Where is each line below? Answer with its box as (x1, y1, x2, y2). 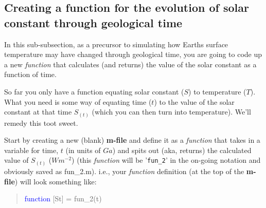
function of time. (4, 69, 57, 80)
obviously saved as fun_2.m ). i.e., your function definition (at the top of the (4, 165, 244, 176)
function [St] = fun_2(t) (24, 193, 102, 204)
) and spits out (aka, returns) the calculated (112, 144, 252, 155)
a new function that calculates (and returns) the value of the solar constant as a (4, 59, 257, 69)
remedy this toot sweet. (4, 117, 78, 128)
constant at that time (4, 106, 72, 117)
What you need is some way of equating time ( (4, 96, 152, 107)
